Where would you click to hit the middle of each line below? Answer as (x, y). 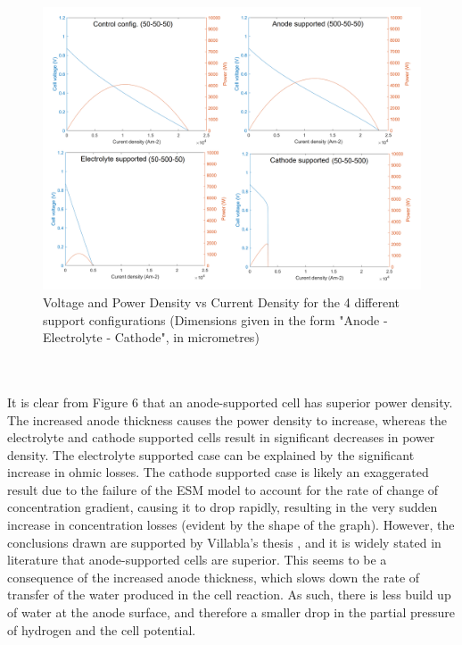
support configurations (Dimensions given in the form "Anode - (215, 319)
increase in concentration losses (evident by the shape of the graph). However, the (231, 525)
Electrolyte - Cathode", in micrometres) (151, 337)
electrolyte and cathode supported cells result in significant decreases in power (221, 437)
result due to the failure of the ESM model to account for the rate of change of (223, 489)
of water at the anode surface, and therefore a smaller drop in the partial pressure (231, 612)
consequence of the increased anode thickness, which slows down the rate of (214, 577)
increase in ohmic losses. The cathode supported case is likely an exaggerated (218, 472)
